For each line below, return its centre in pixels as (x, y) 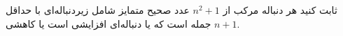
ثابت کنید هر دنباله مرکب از (280, 10)
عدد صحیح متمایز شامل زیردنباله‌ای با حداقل (98, 10)
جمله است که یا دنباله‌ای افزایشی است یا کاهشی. (123, 23)
